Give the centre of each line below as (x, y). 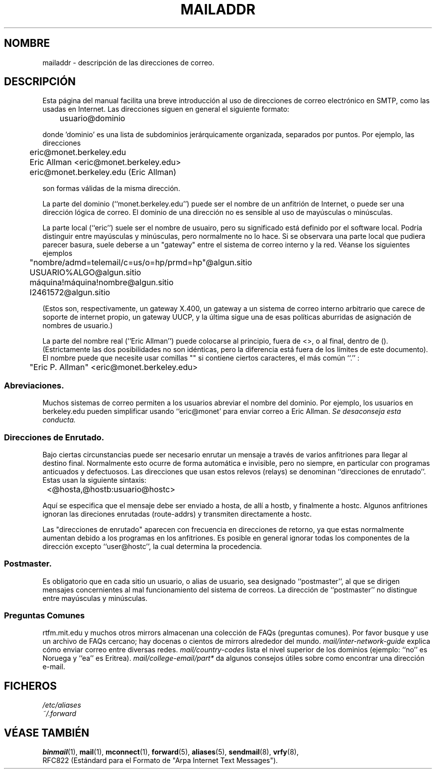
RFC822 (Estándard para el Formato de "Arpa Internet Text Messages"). (160, 761)
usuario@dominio (92, 118)
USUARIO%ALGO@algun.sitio (85, 273)
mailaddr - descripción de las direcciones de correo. (128, 62)
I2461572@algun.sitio (70, 292)
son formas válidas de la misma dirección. (111, 189)
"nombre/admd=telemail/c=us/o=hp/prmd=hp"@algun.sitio (141, 263)
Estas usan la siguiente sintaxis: (94, 480)
